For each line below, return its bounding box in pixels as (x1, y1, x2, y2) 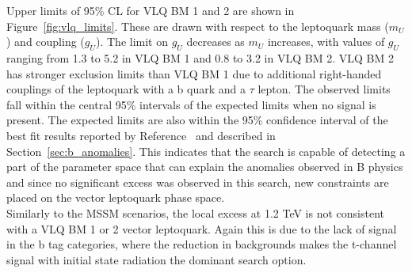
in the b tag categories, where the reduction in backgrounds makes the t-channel (6, 236, 397, 252)
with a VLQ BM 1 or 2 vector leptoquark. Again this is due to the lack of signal (6, 220, 397, 237)
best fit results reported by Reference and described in (6, 127, 276, 143)
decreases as (186, 33, 245, 50)
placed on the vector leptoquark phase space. (6, 189, 225, 206)
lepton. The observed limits (257, 81, 391, 97)
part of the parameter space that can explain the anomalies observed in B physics (6, 158, 403, 175)
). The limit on (95, 33, 168, 50)
